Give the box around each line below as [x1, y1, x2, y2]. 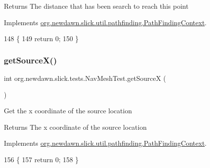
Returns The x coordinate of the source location [4, 122, 147, 132]
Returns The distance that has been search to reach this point [4, 1, 189, 11]
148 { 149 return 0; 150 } [4, 33, 79, 44]
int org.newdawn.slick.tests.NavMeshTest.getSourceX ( [4, 73, 166, 83]
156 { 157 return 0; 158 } [4, 154, 79, 164]
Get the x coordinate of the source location [4, 106, 132, 116]
